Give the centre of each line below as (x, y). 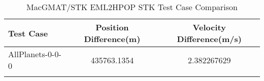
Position (112, 27)
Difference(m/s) (209, 39)
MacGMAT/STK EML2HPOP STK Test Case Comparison (132, 7)
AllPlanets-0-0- (35, 54)
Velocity (209, 27)
